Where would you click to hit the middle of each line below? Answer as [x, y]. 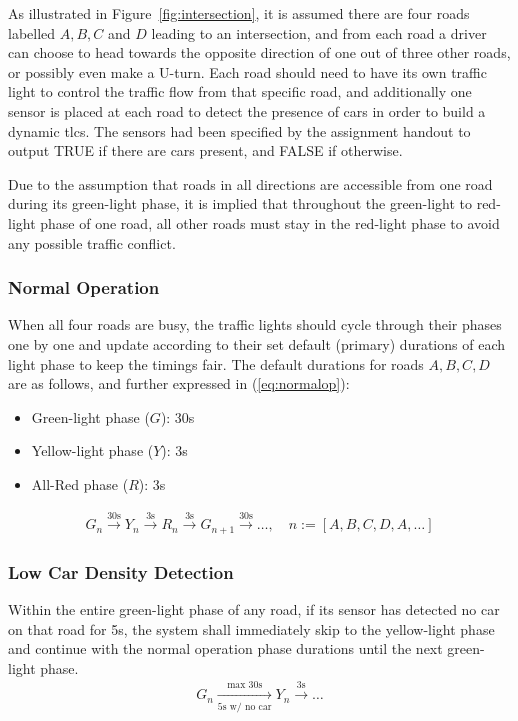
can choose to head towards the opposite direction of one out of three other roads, [259, 52]
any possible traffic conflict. [92, 242]
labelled [32, 32]
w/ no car [250, 706]
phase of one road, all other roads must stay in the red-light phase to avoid [270, 222]
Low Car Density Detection [121, 571]
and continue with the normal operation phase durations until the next [225, 648]
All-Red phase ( [80, 483]
